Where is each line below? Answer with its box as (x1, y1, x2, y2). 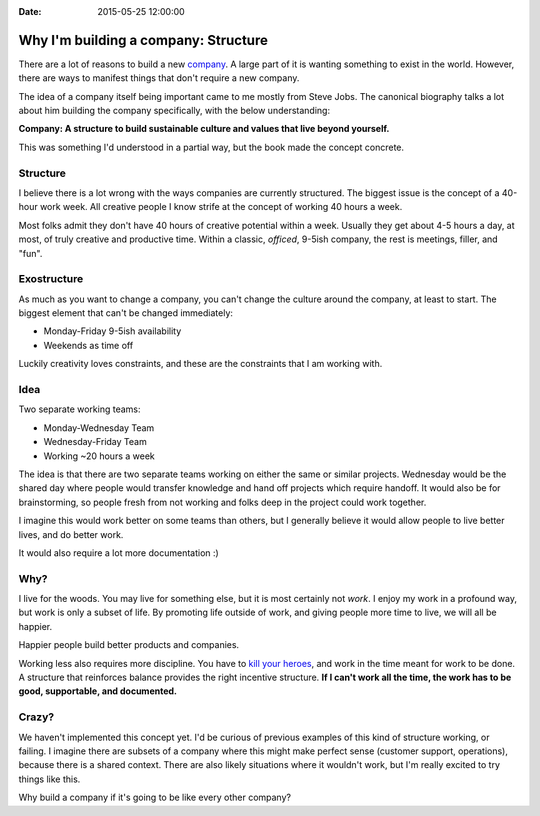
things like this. (18, 773, 81, 785)
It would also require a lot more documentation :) (18, 546, 219, 559)
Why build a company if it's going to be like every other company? (18, 791, 292, 804)
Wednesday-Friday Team (43, 436, 147, 448)
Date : (18, 6, 42, 17)
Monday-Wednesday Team (43, 421, 155, 434)
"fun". (18, 247, 43, 259)
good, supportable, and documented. (18, 685, 178, 697)
